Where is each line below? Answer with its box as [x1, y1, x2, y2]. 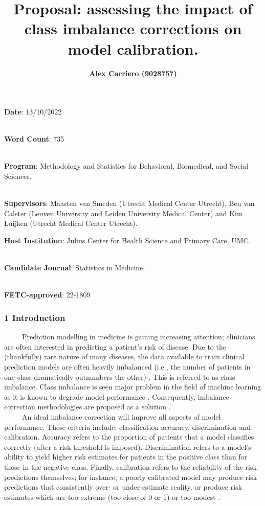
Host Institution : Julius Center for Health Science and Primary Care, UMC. [4, 235, 251, 246]
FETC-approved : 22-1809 [4, 289, 91, 300]
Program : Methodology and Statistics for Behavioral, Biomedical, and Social [4, 160, 249, 171]
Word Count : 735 [4, 133, 64, 144]
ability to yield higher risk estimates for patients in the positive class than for [4, 451, 248, 462]
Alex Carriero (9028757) [89, 67, 177, 78]
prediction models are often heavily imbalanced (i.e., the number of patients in [4, 361, 251, 372]
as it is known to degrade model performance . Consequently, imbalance [4, 391, 229, 402]
